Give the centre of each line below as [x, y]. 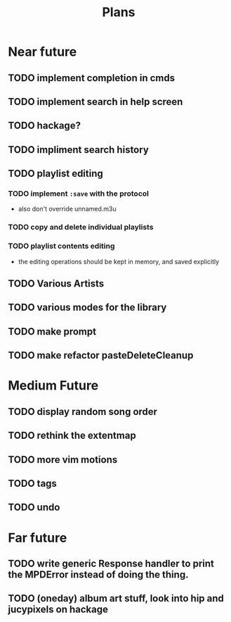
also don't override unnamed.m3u [67, 209]
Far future [38, 538]
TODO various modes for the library [87, 307]
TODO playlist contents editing [61, 246]
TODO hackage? [45, 126]
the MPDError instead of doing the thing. [98, 574]
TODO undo [34, 508]
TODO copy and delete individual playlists [81, 228]
